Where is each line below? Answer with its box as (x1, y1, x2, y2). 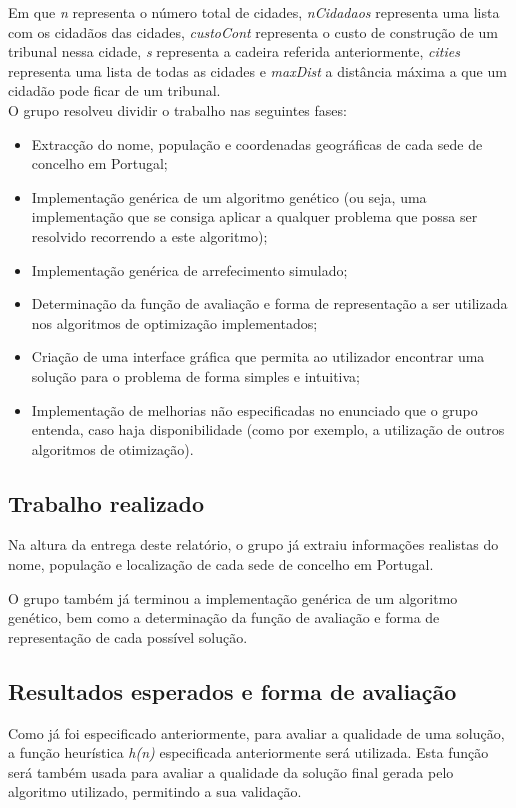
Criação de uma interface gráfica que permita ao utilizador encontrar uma (31, 346, 485, 367)
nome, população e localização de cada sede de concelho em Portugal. (8, 554, 434, 575)
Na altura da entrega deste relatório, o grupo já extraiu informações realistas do (8, 534, 499, 555)
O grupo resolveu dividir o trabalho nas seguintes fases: (8, 99, 347, 120)
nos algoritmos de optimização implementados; (31, 312, 318, 333)
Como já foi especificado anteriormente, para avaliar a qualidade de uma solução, (8, 722, 505, 743)
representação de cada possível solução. (8, 626, 248, 647)
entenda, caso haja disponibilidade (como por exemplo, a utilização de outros (31, 419, 505, 440)
